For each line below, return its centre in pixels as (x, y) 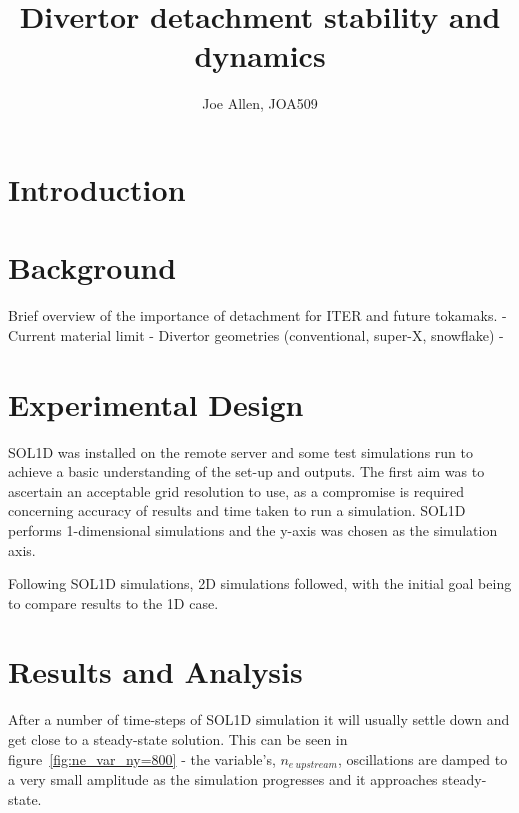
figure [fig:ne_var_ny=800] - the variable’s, (142, 758)
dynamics (260, 55)
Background (92, 267)
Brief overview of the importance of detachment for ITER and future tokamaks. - (257, 315)
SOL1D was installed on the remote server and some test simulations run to (240, 451)
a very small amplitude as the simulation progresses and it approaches (223, 779)
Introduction (97, 188)
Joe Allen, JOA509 (260, 103)
